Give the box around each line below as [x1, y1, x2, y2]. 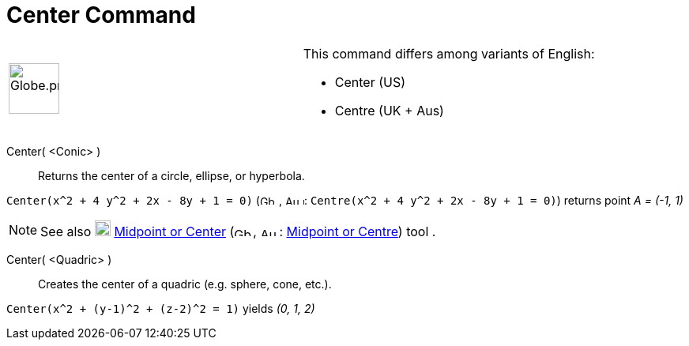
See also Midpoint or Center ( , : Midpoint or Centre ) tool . [40, 223, 436, 239]
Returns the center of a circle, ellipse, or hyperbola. [38, 168, 305, 182]
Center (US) [334, 73, 406, 90]
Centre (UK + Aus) [334, 102, 444, 118]
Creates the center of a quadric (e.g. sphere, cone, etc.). [38, 276, 332, 291]
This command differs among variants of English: [303, 45, 595, 62]
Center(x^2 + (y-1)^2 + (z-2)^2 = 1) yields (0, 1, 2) [6, 301, 315, 315]
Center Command [6, 2, 196, 28]
